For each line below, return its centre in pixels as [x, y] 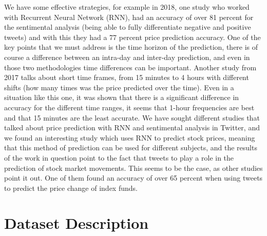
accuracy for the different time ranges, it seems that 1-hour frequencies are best [129, 107]
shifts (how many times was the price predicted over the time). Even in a [119, 87]
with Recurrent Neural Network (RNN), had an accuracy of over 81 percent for [129, 17]
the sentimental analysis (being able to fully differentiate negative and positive [128, 27]
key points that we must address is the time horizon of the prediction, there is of [131, 47]
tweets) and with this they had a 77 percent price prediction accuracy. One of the [132, 37]
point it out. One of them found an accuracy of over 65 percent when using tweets [133, 178]
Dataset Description [77, 223]
